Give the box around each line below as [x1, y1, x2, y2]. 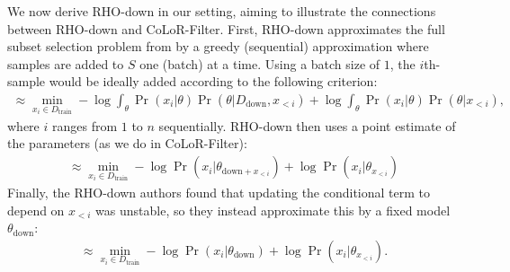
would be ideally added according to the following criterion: [49, 72, 378, 91]
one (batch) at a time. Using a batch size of [139, 54, 380, 73]
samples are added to [7, 54, 124, 73]
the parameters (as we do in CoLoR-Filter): [7, 134, 247, 153]
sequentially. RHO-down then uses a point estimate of [158, 116, 456, 135]
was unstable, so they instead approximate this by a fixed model [95, 200, 451, 219]
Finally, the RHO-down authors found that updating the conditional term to [7, 182, 431, 201]
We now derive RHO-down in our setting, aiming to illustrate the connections [7, 2, 436, 20]
